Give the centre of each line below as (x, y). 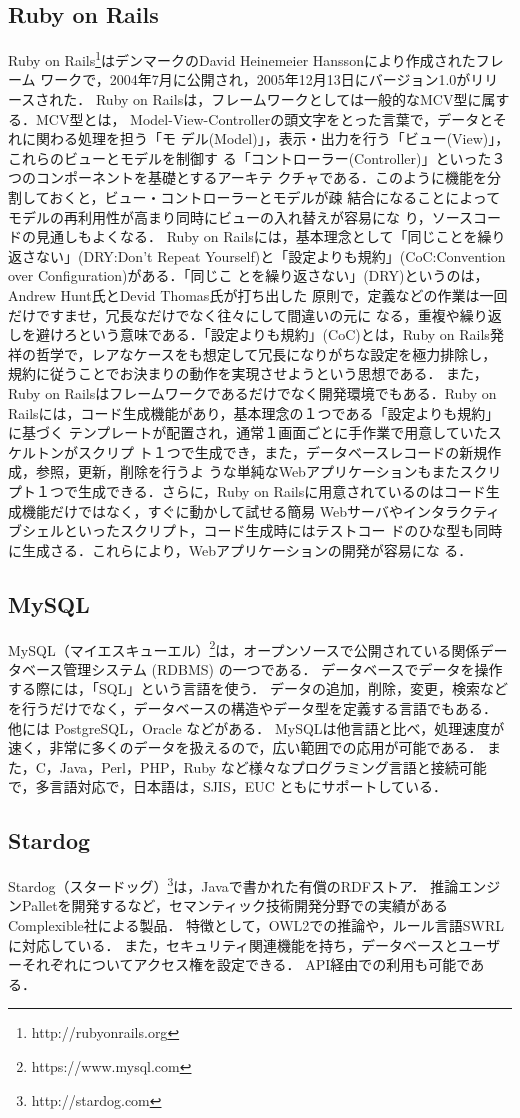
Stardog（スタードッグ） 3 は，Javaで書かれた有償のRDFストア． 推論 (233, 884)
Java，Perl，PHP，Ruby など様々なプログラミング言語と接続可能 (273, 766)
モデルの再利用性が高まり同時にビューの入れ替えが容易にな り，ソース (240, 216)
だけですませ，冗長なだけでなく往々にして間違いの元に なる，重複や (234, 314)
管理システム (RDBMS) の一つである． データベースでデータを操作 (283, 668)
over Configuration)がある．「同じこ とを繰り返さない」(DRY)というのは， (248, 275)
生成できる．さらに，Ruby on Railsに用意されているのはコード (281, 490)
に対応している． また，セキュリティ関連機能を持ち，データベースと (233, 944)
